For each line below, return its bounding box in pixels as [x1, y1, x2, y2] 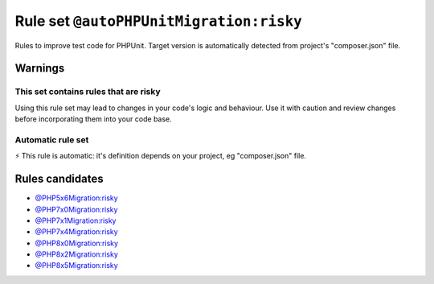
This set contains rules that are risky [14, 86, 161, 97]
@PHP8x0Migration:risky [35, 238, 119, 248]
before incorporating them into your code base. [14, 114, 172, 124]
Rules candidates [14, 172, 104, 186]
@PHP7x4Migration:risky [35, 227, 118, 237]
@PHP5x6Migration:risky [35, 193, 118, 203]
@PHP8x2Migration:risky [35, 249, 118, 259]
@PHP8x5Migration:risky [35, 261, 118, 270]
